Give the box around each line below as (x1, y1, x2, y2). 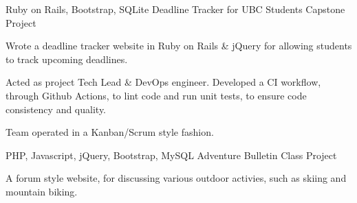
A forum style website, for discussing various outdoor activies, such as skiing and (6, 171, 347, 185)
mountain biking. (6, 184, 78, 198)
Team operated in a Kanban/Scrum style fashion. (6, 125, 214, 139)
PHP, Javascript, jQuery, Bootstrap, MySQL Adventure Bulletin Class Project (6, 147, 337, 162)
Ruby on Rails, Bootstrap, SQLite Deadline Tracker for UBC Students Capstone (6, 2, 345, 16)
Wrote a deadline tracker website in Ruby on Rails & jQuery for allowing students (6, 38, 352, 53)
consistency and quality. (6, 101, 107, 116)
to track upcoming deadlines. (6, 51, 128, 66)
